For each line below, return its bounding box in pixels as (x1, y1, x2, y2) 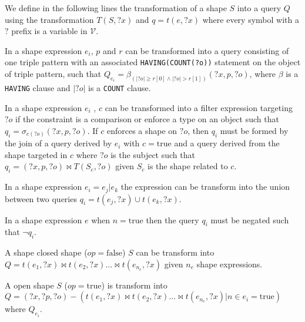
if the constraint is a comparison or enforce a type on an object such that (15, 113, 279, 125)
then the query (146, 213, 199, 226)
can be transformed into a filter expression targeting (105, 101, 293, 113)
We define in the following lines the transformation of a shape (5, 2, 227, 14)
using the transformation (5, 13, 94, 25)
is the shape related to (148, 160, 228, 172)
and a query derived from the (174, 137, 280, 149)
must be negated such (210, 213, 289, 226)
